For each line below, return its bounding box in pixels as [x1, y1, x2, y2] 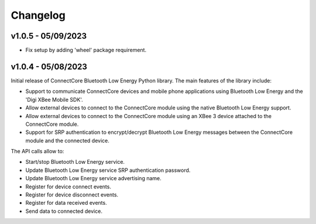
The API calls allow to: [11, 148, 64, 155]
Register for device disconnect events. [25, 191, 119, 198]
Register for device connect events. [25, 183, 111, 190]
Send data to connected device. [25, 208, 102, 215]
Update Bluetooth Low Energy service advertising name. [25, 175, 162, 182]
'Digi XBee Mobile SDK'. [25, 96, 83, 103]
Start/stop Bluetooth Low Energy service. [25, 158, 125, 166]
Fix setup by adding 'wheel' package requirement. [25, 47, 146, 54]
